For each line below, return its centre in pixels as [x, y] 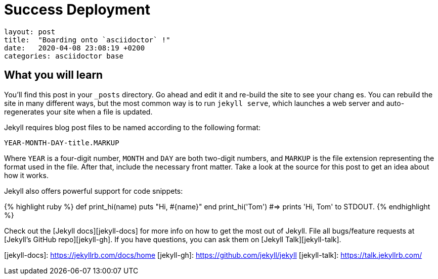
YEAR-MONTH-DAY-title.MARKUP [62, 143]
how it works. [26, 175]
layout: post [30, 32]
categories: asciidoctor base [64, 56]
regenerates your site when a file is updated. [78, 111]
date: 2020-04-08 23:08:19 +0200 [75, 48]
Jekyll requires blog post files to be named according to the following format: [133, 127]
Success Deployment [77, 10]
